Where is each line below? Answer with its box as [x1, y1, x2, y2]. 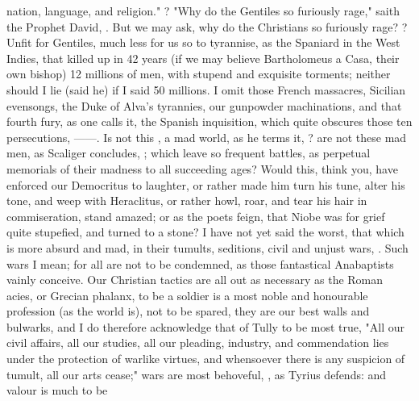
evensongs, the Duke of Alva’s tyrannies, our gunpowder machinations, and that [6, 97, 402, 114]
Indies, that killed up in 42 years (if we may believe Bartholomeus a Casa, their [6, 49, 400, 66]
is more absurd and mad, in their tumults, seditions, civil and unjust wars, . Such [6, 239, 409, 256]
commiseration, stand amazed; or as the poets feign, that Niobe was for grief [6, 207, 385, 224]
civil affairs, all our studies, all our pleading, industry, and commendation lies [6, 334, 389, 351]
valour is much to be [6, 382, 108, 399]
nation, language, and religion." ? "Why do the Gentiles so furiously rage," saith [6, 2, 400, 19]
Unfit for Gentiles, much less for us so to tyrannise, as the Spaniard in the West [6, 34, 400, 51]
